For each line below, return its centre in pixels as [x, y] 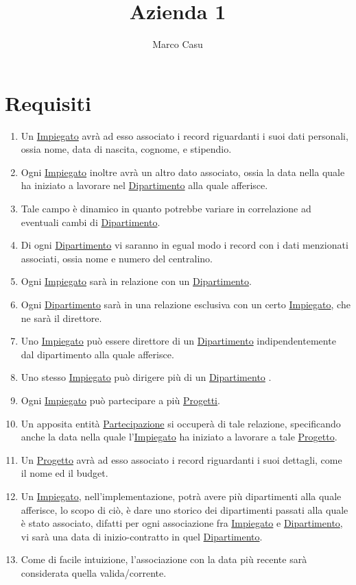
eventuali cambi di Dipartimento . [91, 222]
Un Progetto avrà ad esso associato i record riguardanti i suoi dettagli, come [181, 459]
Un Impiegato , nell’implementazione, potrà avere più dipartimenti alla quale [181, 496]
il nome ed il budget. [64, 473]
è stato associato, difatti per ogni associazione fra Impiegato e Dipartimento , [182, 523]
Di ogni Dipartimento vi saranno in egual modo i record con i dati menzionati [185, 245]
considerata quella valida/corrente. [94, 572]
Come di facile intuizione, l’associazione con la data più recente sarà [164, 559]
